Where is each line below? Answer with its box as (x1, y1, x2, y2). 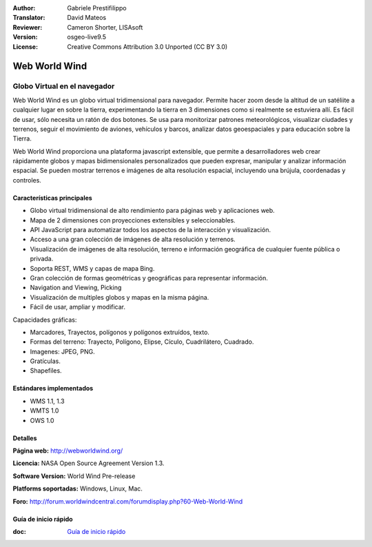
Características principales (12, 194, 92, 202)
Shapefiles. (30, 367, 62, 375)
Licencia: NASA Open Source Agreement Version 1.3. (12, 459, 165, 468)
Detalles (12, 434, 37, 442)
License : (12, 42, 38, 51)
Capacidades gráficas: (12, 316, 77, 324)
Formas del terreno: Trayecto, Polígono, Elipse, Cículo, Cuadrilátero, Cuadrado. (30, 338, 254, 346)
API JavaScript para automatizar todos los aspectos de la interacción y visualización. (30, 226, 271, 234)
